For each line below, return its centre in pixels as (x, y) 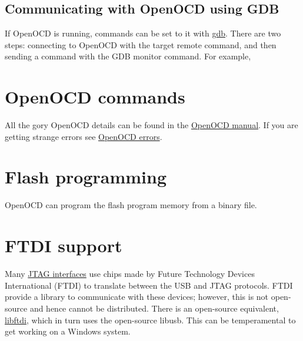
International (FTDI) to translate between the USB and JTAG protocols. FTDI (149, 285)
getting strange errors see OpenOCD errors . (84, 136)
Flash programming (86, 177)
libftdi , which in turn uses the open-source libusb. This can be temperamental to (150, 320)
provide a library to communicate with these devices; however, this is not (137, 297)
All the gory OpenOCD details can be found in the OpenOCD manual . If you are (151, 125)
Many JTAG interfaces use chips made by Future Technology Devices (130, 274)
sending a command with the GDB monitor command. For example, (128, 56)
